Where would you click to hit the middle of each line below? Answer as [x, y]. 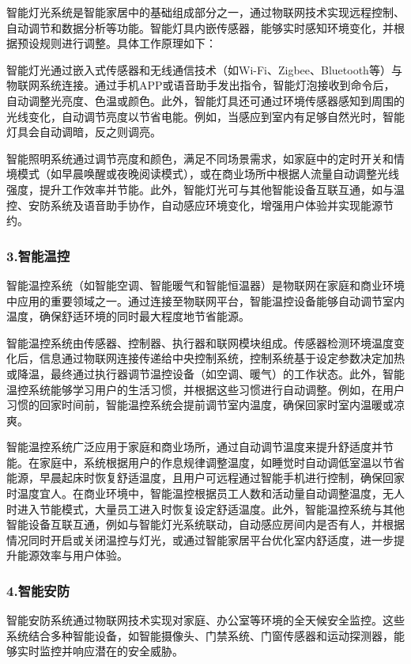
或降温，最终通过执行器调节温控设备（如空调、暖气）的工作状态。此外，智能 [205, 373]
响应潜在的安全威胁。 [128, 651]
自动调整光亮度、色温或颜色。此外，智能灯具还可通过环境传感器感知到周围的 [205, 100]
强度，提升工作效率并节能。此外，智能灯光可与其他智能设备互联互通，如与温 [205, 189]
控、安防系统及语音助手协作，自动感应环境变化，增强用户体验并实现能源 [194, 205]
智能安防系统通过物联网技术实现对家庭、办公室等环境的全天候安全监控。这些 [205, 620]
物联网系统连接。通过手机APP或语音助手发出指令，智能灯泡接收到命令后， [201, 85]
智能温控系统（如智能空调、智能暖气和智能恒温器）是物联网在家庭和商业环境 [205, 285]
